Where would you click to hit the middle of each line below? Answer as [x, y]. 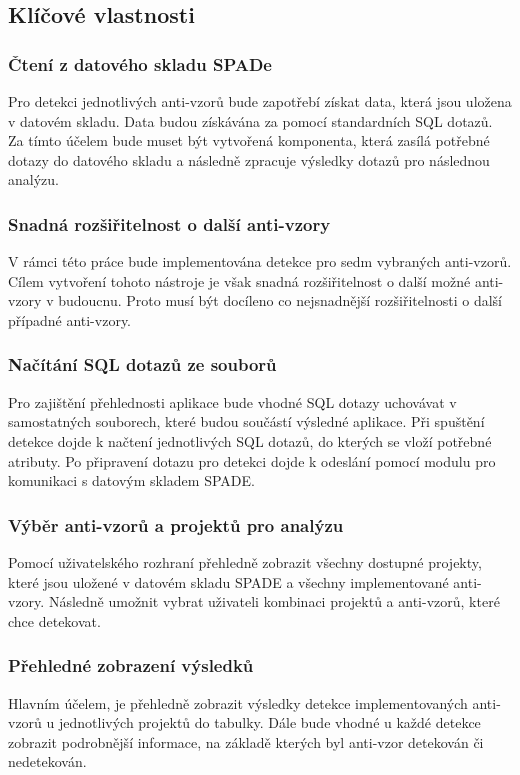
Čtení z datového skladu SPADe [140, 63]
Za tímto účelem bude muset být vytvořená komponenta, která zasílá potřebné [249, 140]
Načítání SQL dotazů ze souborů [142, 364]
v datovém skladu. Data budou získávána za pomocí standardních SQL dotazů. [250, 120]
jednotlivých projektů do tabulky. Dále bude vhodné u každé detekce [269, 722]
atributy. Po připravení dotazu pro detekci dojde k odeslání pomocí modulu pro [252, 460]
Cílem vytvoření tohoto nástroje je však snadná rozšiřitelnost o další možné [239, 280]
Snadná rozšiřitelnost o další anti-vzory [169, 223]
